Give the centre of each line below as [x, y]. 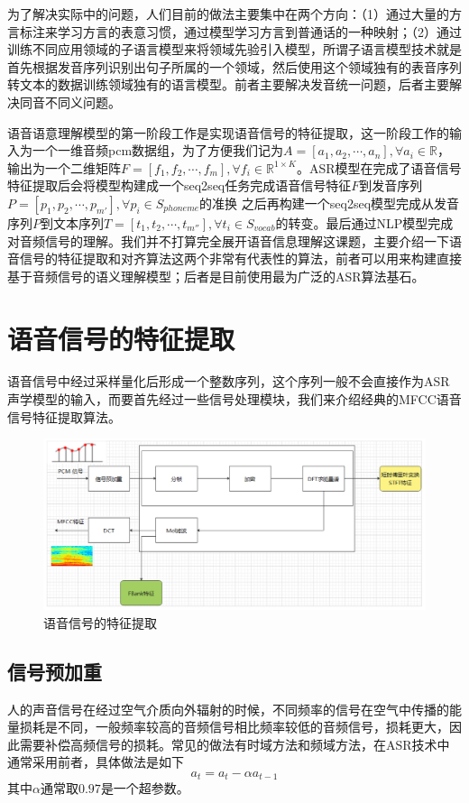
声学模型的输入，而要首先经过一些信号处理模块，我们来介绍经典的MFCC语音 [234, 399]
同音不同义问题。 [70, 102]
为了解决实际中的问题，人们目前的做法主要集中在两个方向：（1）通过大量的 [228, 14]
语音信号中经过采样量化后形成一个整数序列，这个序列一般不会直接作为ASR [229, 381]
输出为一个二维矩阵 [64, 167]
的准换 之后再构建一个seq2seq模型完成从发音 [330, 203]
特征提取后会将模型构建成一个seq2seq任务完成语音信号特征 [179, 185]
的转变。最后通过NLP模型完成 [364, 222]
